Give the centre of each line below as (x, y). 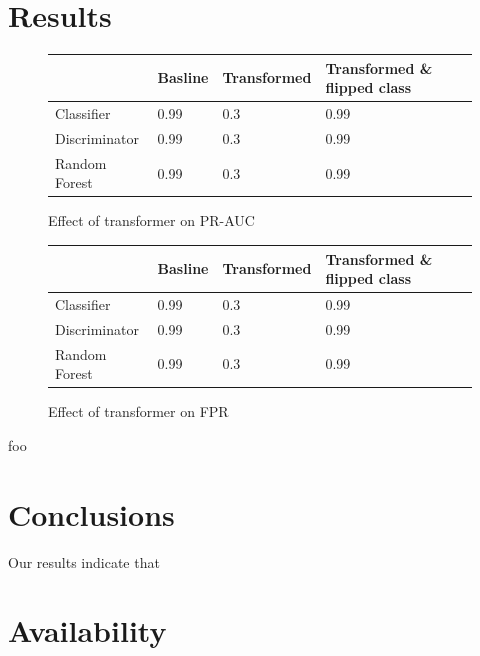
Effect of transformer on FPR (138, 411)
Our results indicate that (84, 561)
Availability (87, 630)
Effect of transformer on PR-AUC (151, 220)
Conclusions (91, 513)
